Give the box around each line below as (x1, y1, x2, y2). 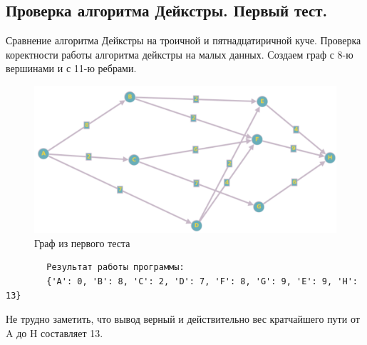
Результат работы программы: (46, 262, 185, 273)
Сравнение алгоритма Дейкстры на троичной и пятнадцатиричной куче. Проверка (6, 33, 361, 48)
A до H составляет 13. (6, 325, 103, 340)
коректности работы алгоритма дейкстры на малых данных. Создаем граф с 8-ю (6, 46, 353, 61)
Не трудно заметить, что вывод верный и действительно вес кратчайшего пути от (6, 311, 360, 326)
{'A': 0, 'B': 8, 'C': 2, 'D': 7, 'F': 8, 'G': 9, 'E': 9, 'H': (46, 276, 358, 286)
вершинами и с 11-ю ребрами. (6, 61, 137, 76)
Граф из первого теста (34, 235, 130, 250)
